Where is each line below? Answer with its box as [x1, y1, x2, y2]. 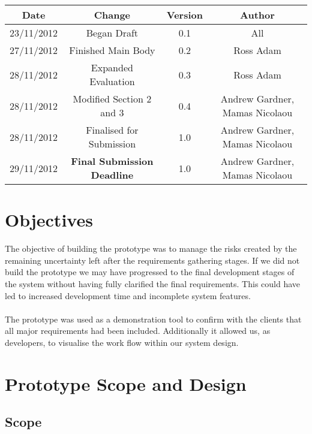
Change [94, 8, 131, 22]
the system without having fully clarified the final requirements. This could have [5, 277, 300, 290]
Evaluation [89, 74, 135, 88]
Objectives [5, 207, 93, 232]
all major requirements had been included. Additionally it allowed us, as [5, 324, 271, 337]
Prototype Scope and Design [5, 371, 247, 396]
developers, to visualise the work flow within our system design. [5, 336, 239, 348]
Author [240, 8, 275, 22]
